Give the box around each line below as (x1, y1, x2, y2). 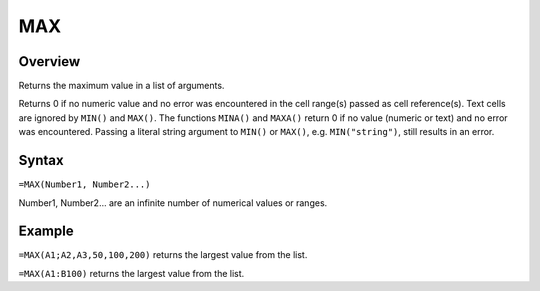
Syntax (18, 152, 64, 169)
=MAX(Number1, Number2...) (18, 179, 151, 190)
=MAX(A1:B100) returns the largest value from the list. (18, 267, 245, 279)
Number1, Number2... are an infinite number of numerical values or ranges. (18, 196, 328, 209)
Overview (18, 53, 81, 70)
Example (18, 223, 74, 240)
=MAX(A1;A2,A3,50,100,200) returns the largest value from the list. (18, 249, 308, 261)
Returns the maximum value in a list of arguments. (18, 80, 225, 92)
